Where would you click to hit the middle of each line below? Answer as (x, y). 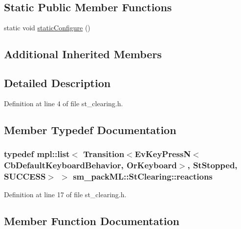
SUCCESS (25, 176)
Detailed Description (57, 82)
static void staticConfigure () (47, 28)
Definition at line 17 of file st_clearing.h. (65, 195)
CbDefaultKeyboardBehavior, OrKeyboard (90, 165)
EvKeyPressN (163, 154)
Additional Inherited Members (83, 54)
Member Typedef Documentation (90, 129)
